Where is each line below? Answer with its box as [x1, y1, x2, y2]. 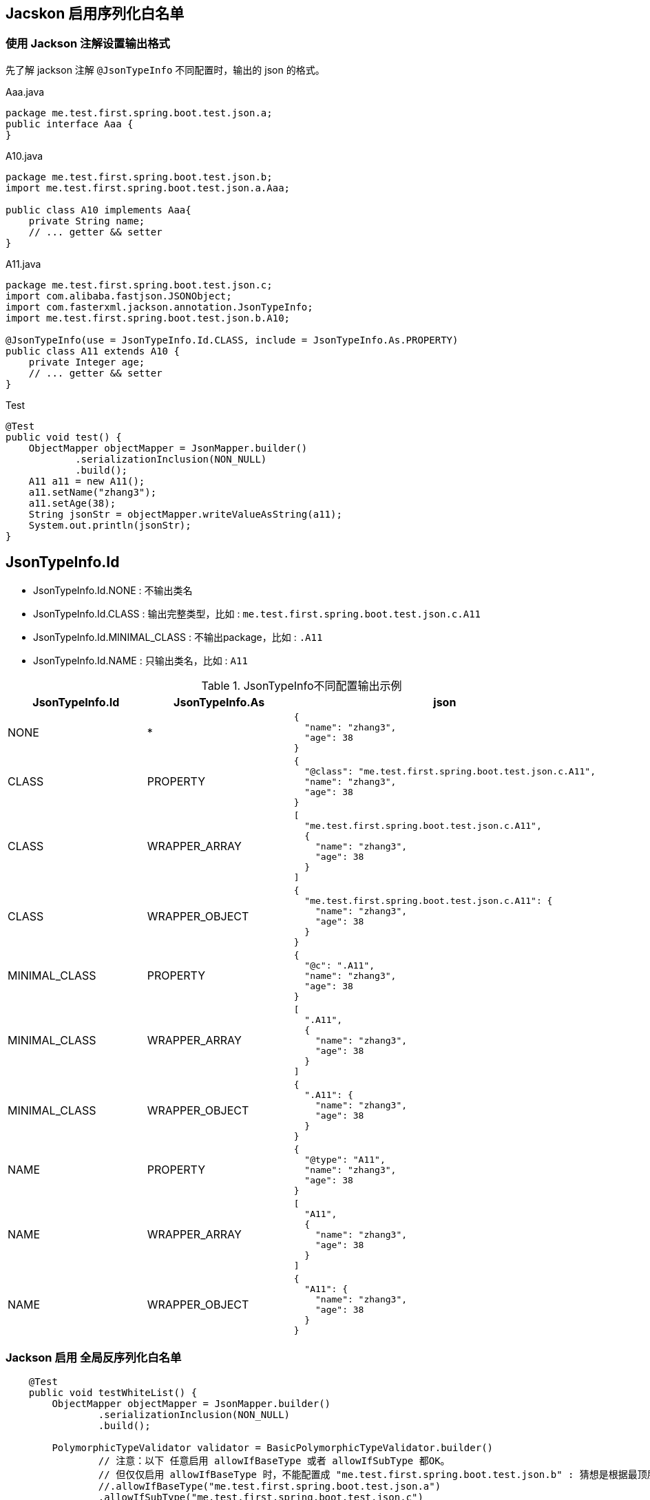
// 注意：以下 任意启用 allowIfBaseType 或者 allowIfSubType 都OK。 [98, 1455, 450, 1467]
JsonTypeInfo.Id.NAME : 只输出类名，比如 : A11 [33, 654, 248, 666]
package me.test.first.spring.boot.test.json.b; [6, 171, 273, 182]
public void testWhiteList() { [28, 1387, 198, 1399]
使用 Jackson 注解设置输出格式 [6, 36, 170, 51]
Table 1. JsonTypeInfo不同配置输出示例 [201, 678, 402, 693]
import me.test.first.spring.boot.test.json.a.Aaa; [6, 182, 291, 193]
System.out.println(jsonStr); [28, 519, 191, 531]
